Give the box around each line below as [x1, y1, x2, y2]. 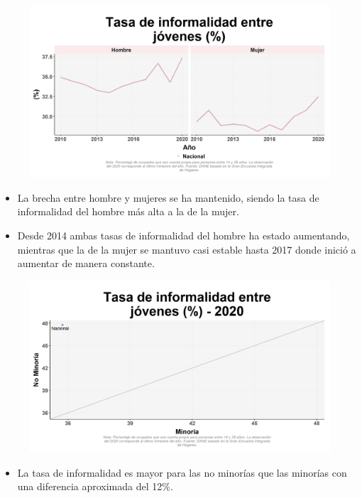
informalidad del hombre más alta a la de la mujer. [17, 204, 239, 219]
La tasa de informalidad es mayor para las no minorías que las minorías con [17, 465, 347, 480]
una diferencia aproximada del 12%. [17, 479, 173, 494]
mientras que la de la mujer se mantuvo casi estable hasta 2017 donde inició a [17, 242, 356, 256]
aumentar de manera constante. [17, 256, 155, 271]
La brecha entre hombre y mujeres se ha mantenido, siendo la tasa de [17, 190, 319, 205]
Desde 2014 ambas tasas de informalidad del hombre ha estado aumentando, [17, 228, 350, 242]
